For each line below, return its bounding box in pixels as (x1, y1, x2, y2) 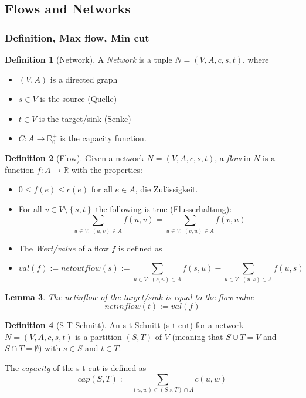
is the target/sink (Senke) (39, 112, 131, 124)
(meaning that (172, 330, 223, 342)
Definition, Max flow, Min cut (5, 30, 149, 45)
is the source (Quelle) (40, 93, 117, 105)
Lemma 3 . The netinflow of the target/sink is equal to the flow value (5, 290, 254, 302)
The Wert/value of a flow (18, 241, 109, 254)
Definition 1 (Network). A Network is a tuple (5, 53, 172, 65)
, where (243, 53, 269, 65)
